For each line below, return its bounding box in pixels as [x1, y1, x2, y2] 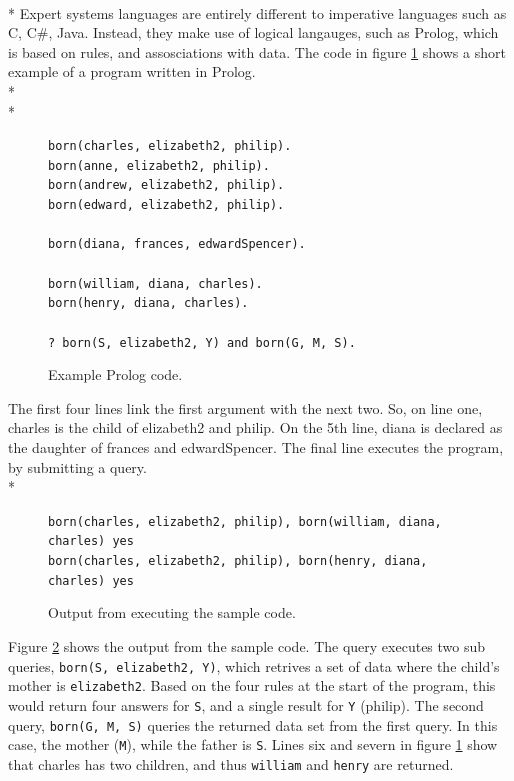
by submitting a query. [8, 456, 147, 477]
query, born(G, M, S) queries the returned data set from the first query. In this [8, 714, 498, 735]
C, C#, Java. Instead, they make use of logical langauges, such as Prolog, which [8, 22, 499, 43]
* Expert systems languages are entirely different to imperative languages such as [8, 2, 507, 23]
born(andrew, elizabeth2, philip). [48, 178, 285, 193]
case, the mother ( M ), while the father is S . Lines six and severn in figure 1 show [8, 734, 498, 755]
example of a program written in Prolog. [8, 61, 256, 82]
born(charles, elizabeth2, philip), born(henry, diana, [48, 554, 428, 569]
